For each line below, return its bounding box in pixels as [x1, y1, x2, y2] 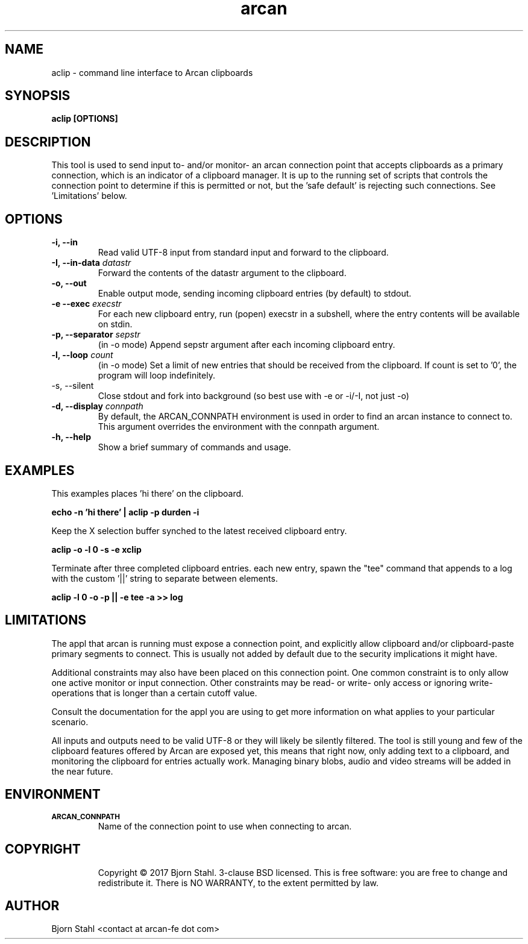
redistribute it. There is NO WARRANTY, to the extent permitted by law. [98, 877, 379, 888]
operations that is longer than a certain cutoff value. [51, 687, 257, 698]
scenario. [51, 716, 89, 727]
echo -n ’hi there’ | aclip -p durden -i [51, 506, 200, 517]
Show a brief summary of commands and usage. [98, 442, 291, 453]
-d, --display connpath [51, 401, 143, 412]
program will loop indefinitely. [98, 370, 215, 381]
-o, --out [51, 278, 87, 289]
